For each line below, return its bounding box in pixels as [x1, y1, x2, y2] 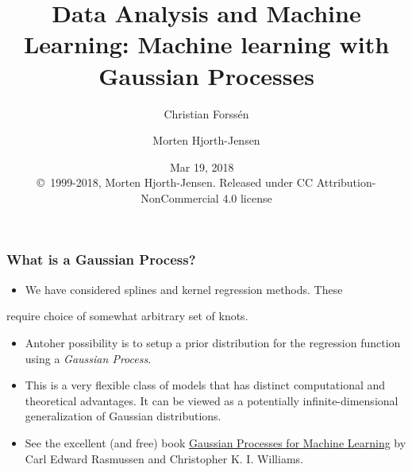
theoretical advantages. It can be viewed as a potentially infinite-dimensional [25, 392, 399, 408]
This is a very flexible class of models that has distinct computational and [25, 377, 386, 393]
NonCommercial [141, 189, 219, 206]
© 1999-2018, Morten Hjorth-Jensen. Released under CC [37, 174, 313, 191]
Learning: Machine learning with [23, 28, 390, 60]
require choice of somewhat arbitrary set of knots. [6, 308, 248, 324]
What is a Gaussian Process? [6, 250, 196, 269]
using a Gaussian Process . [25, 350, 152, 366]
